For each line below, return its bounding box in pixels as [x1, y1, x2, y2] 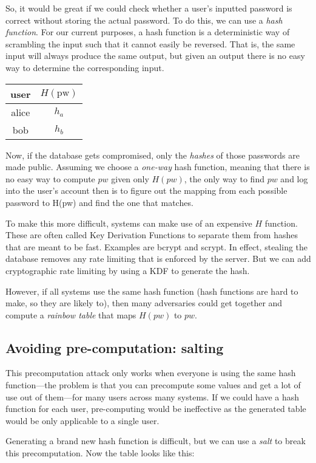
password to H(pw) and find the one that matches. [5, 196, 193, 208]
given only [111, 172, 149, 185]
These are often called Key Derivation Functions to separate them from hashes [5, 228, 298, 241]
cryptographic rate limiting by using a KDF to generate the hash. [5, 264, 250, 276]
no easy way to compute [5, 172, 95, 185]
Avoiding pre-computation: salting [5, 338, 224, 357]
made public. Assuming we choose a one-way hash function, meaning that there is [5, 160, 310, 173]
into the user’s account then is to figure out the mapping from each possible [5, 184, 287, 197]
